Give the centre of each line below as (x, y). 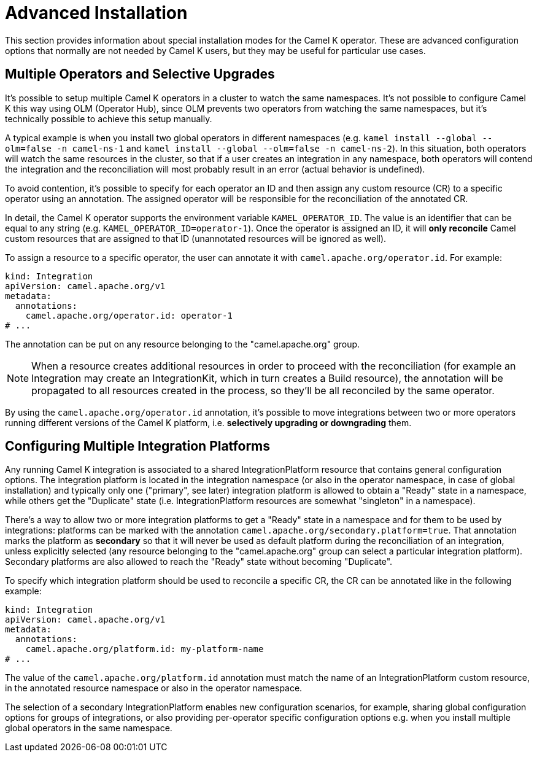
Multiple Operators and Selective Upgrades (140, 74)
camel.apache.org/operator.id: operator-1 (129, 315)
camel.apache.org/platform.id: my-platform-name (145, 649)
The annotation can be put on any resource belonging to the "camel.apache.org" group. (183, 344)
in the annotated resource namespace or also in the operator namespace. (154, 688)
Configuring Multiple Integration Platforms (138, 446)
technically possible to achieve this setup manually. (109, 118)
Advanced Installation (96, 13)
